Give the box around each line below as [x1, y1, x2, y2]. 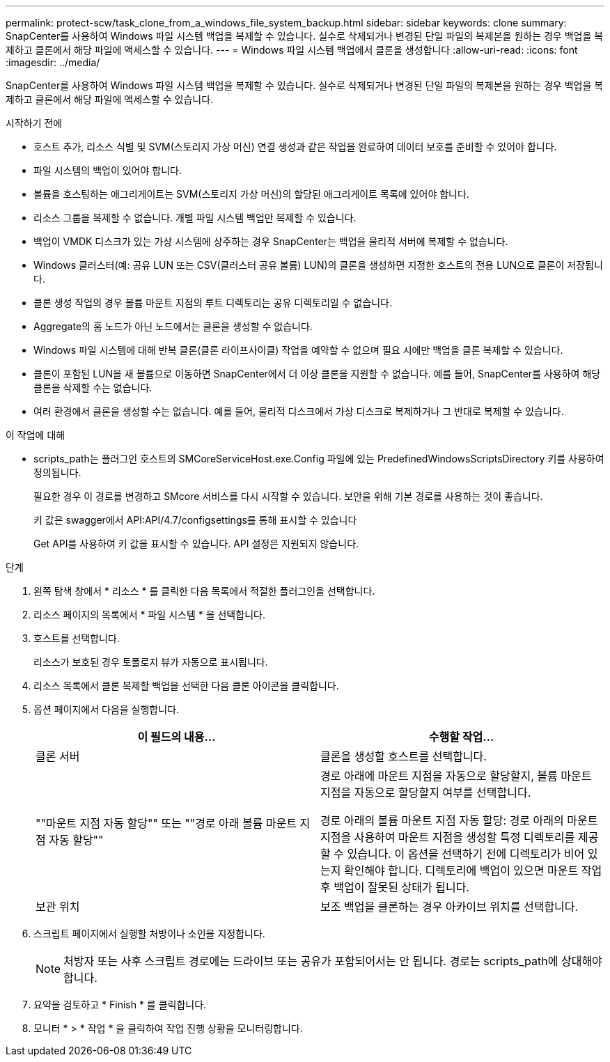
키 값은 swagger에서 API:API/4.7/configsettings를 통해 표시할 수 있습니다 [33, 514, 357, 526]
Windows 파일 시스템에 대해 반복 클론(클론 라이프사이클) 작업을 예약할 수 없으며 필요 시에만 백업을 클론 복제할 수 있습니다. [33, 344, 563, 356]
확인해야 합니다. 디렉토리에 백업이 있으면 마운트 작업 [343, 864, 602, 877]
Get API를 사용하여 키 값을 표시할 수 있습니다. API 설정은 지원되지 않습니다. [33, 538, 359, 549]
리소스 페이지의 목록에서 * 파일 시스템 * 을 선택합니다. [33, 609, 265, 620]
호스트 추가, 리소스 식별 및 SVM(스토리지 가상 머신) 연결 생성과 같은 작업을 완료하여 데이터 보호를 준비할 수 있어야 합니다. [33, 141, 557, 153]
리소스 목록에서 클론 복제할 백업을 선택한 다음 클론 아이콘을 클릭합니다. [33, 680, 339, 692]
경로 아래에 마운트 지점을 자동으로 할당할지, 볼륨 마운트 [320, 769, 592, 783]
